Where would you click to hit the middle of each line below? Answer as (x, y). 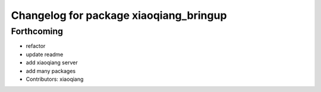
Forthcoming (37, 31)
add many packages (51, 71)
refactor (36, 46)
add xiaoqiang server (52, 63)
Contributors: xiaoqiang (55, 79)
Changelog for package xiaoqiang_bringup (119, 15)
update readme (45, 54)
